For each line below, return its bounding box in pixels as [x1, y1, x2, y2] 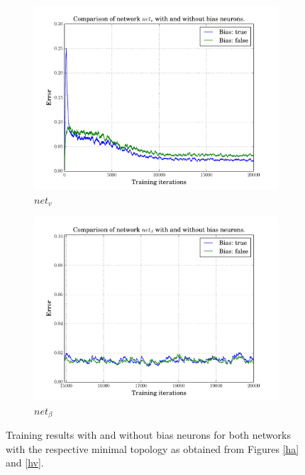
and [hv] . [6, 455, 44, 470]
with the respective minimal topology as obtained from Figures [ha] [6, 441, 299, 456]
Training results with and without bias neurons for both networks [6, 427, 291, 442]
